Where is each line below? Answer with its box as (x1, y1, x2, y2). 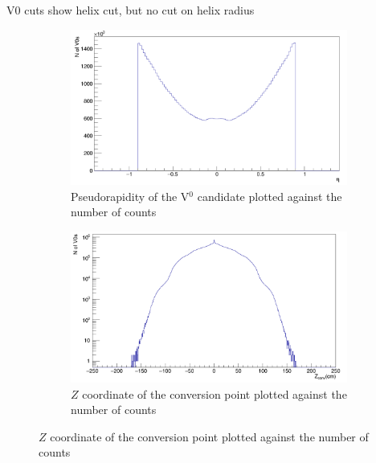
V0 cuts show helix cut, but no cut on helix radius (6, 2, 255, 18)
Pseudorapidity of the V (71, 187, 190, 204)
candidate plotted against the (197, 187, 342, 204)
